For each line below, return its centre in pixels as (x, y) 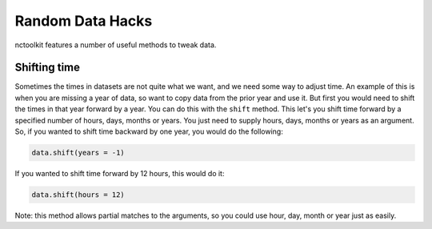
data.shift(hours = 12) (78, 195)
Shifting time (47, 68)
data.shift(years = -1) (78, 153)
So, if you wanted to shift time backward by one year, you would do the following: (149, 131)
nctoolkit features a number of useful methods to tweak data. (116, 45)
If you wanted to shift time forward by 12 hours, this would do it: (120, 173)
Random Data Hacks (84, 21)
